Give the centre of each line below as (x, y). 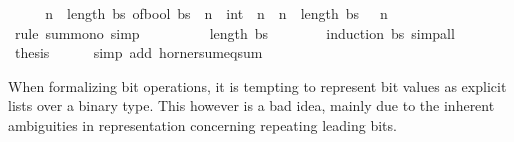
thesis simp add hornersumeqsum (138, 52)
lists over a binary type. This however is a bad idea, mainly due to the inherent (251, 105)
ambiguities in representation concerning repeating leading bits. (202, 124)
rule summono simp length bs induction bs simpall (234, 32)
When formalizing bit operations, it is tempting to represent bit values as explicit (257, 85)
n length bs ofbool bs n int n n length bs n (216, 13)
